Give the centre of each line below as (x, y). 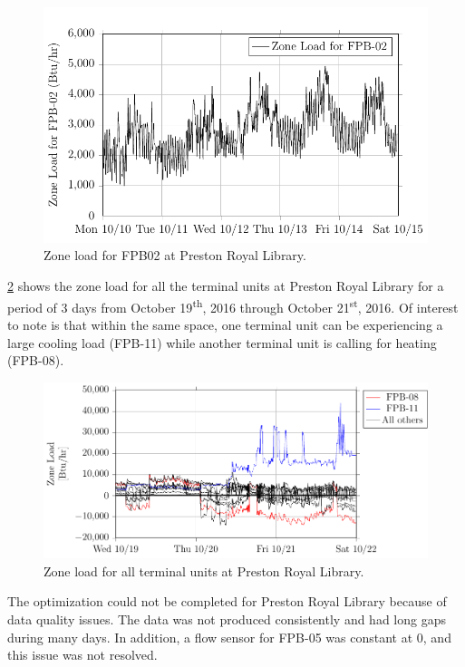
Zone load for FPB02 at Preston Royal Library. (175, 255)
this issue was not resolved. (82, 655)
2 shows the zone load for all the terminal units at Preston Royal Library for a (226, 286)
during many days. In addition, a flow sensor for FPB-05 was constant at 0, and (229, 637)
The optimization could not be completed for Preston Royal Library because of (227, 601)
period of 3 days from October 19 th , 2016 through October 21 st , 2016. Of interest (233, 305)
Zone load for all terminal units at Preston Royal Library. (204, 570)
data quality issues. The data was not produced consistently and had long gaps (227, 619)
